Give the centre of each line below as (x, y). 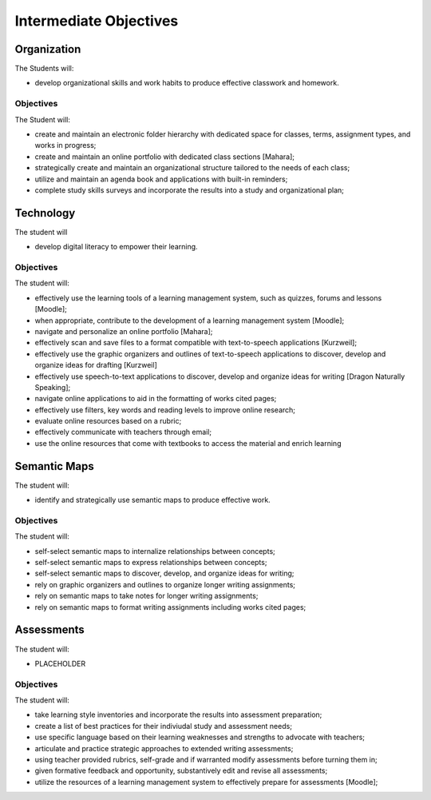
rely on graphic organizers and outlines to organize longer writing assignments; (165, 584)
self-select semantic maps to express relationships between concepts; (151, 563)
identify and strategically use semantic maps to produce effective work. (152, 500)
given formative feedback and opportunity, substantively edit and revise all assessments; (181, 770)
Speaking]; (53, 387)
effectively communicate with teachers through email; (123, 432)
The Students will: (44, 69)
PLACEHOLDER (60, 663)
